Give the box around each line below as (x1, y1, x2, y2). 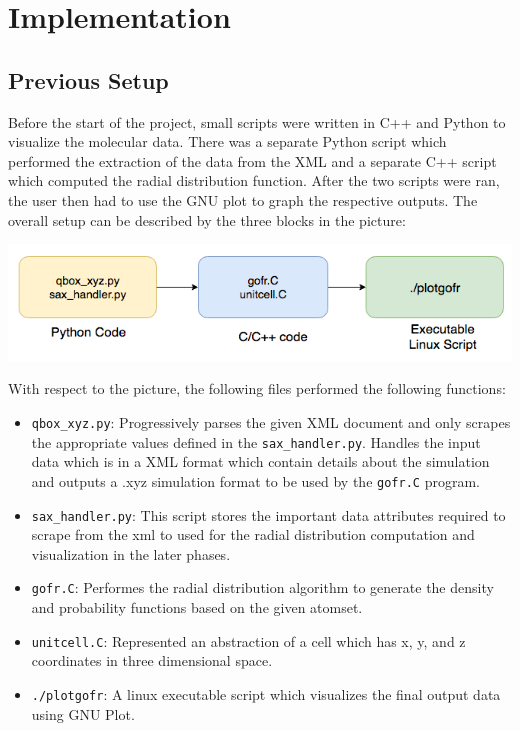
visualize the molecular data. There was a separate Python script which (8, 131, 447, 152)
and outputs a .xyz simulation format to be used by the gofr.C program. (31, 470, 480, 491)
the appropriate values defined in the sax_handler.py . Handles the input (31, 431, 481, 452)
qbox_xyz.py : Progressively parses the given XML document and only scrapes (31, 411, 511, 432)
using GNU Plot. (31, 703, 135, 724)
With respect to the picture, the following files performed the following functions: (8, 378, 506, 399)
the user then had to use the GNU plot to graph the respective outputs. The (8, 189, 478, 210)
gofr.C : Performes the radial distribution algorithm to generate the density (31, 577, 494, 598)
